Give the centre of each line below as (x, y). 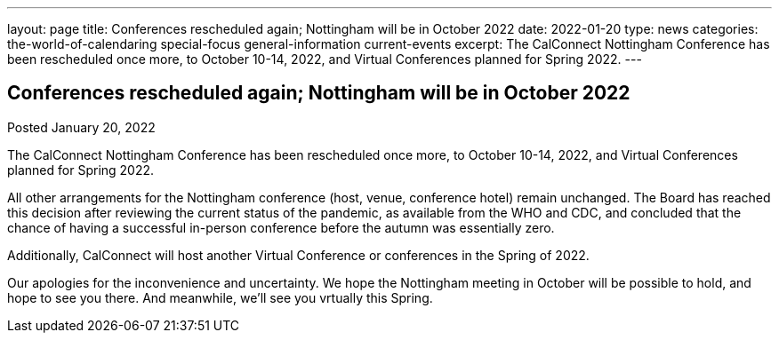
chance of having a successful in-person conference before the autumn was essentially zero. (281, 227)
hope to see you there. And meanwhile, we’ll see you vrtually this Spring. (220, 297)
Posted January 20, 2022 (81, 127)
